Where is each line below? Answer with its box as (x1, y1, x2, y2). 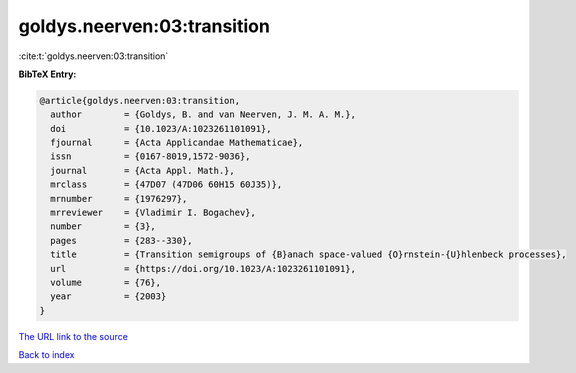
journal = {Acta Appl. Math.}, (50, 165, 235, 176)
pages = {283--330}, (50, 235, 194, 246)
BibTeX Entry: (18, 68, 77, 80)
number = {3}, (50, 221, 157, 232)
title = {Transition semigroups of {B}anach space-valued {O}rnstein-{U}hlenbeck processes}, (50, 249, 567, 260)
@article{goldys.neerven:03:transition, (39, 95, 240, 106)
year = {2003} (50, 291, 167, 302)
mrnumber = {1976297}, (50, 193, 188, 204)
